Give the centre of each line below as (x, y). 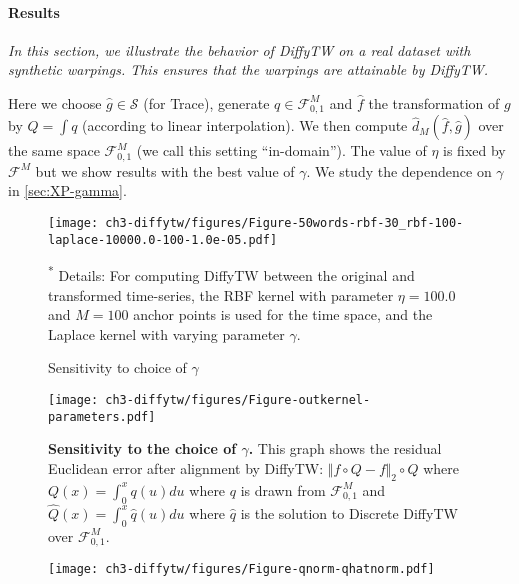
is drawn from (283, 489)
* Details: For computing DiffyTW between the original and (231, 274)
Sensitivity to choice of (117, 367)
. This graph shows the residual (345, 448)
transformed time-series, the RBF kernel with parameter (221, 294)
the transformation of (434, 102)
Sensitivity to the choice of (142, 448)
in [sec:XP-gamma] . (67, 190)
